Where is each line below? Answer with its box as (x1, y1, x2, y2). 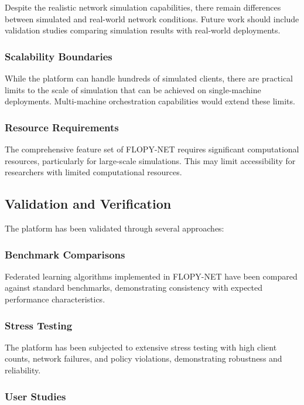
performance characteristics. (5, 292, 105, 305)
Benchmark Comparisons (5, 247, 125, 261)
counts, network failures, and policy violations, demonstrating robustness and (5, 352, 282, 365)
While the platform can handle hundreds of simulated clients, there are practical (5, 72, 293, 84)
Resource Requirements (5, 120, 119, 134)
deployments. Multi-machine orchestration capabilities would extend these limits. (5, 95, 295, 107)
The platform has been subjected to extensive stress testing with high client (5, 341, 277, 353)
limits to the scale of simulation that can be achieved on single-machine (5, 83, 261, 96)
